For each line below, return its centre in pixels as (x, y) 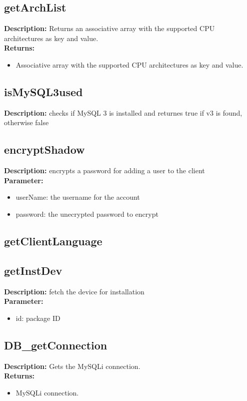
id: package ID (38, 318)
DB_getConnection (56, 345)
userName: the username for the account (78, 197)
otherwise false (26, 122)
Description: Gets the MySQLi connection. (72, 366)
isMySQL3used (43, 91)
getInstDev (33, 270)
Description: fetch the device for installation (74, 291)
